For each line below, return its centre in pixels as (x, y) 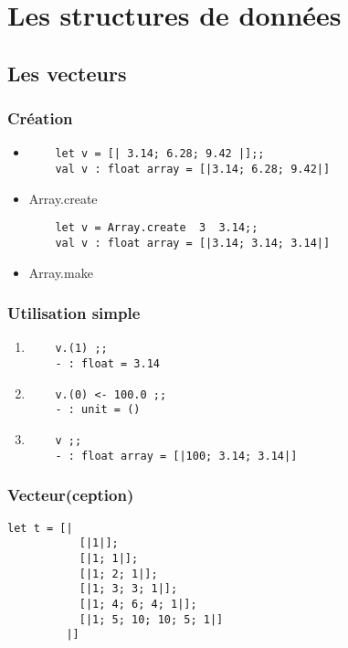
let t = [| (40, 528)
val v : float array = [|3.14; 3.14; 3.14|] (193, 243)
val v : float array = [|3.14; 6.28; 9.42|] (193, 170)
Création (40, 118)
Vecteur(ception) (71, 495)
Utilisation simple (74, 313)
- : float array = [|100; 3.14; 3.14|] (176, 456)
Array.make (61, 272)
